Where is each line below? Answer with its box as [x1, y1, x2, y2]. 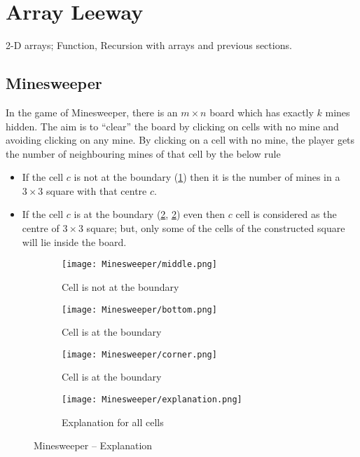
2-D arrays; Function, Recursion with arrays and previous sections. [6, 38, 292, 53]
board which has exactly [209, 104, 314, 119]
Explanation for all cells [62, 414, 164, 429]
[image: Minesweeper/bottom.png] [62, 304, 217, 315]
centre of [22, 221, 60, 236]
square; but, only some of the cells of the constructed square [86, 221, 345, 236]
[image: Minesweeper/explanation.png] [62, 395, 242, 405]
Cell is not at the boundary [62, 279, 179, 294]
